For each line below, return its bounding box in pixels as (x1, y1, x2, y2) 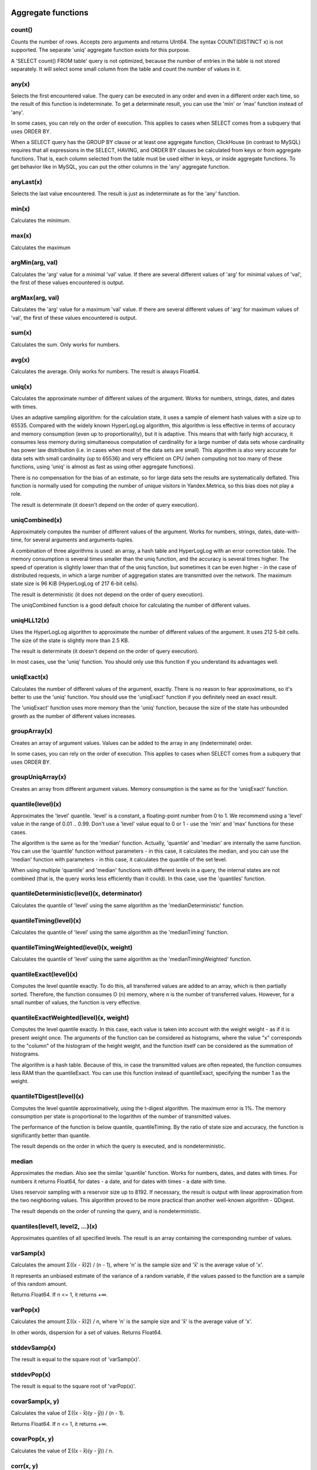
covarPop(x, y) (11, 1435, 54, 1443)
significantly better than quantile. (11, 1132, 91, 1139)
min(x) (11, 205, 31, 213)
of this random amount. (11, 1280, 68, 1287)
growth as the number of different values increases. (11, 712, 136, 720)
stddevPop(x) (11, 1370, 51, 1378)
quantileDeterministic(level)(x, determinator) (11, 890, 143, 898)
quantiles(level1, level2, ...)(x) (11, 1222, 97, 1230)
